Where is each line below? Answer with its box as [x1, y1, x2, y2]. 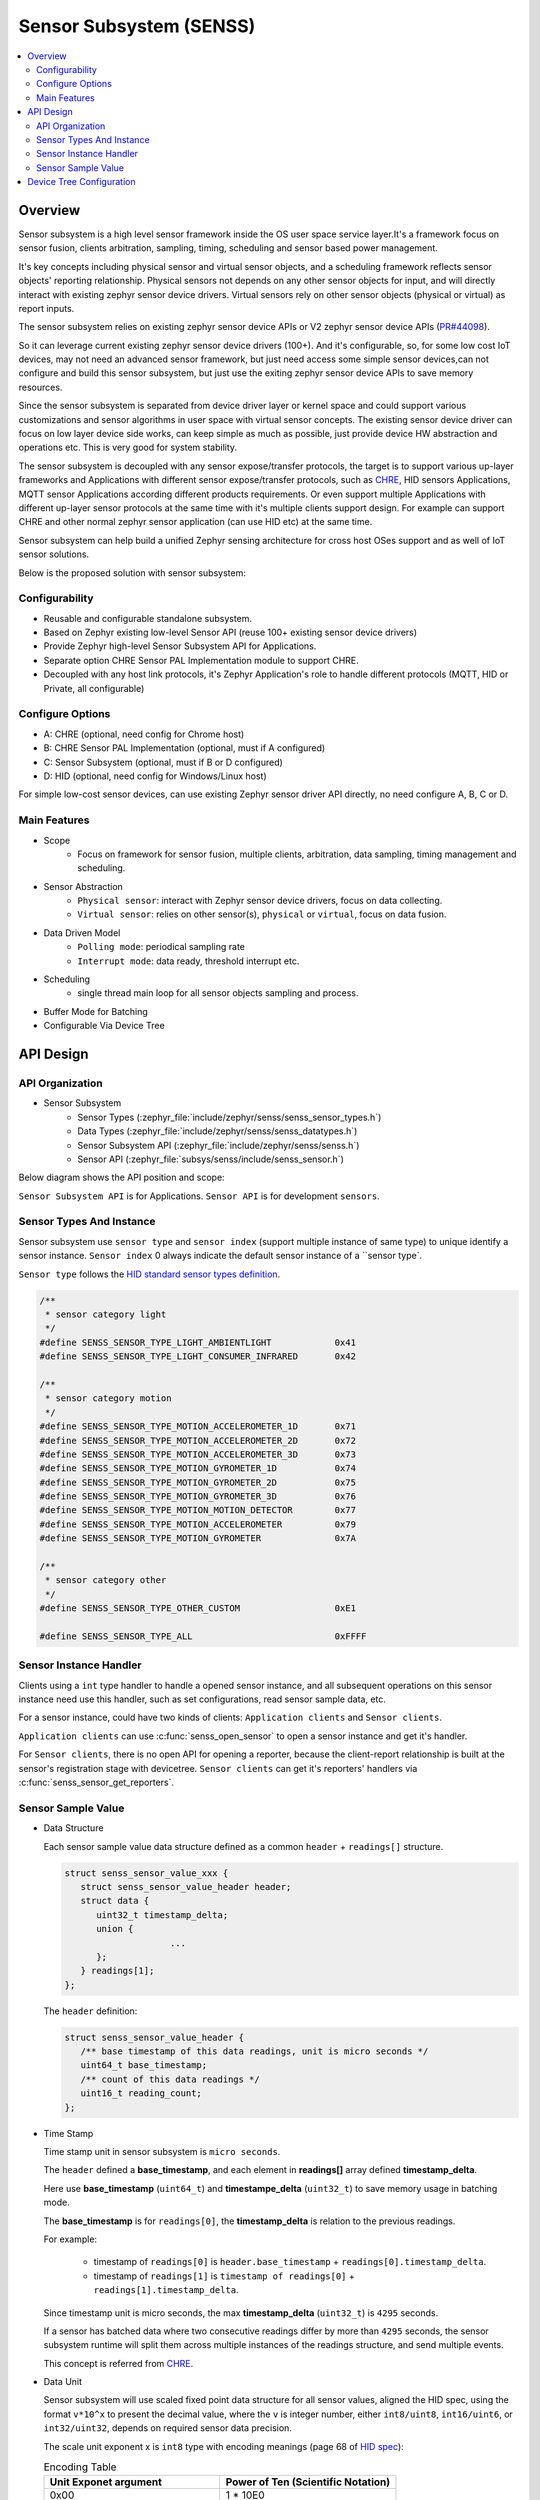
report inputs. [18, 302, 75, 314]
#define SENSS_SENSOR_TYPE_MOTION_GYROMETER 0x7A [39, 1533, 357, 1544]
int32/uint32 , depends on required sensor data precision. [43, 2422, 292, 2434]
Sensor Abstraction [43, 880, 124, 892]
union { [96, 1923, 134, 1935]
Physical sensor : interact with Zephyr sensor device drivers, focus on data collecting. [77, 895, 443, 907]
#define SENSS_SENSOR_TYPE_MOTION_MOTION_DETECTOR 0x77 [39, 1505, 357, 1516]
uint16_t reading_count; [80, 2088, 202, 2099]
